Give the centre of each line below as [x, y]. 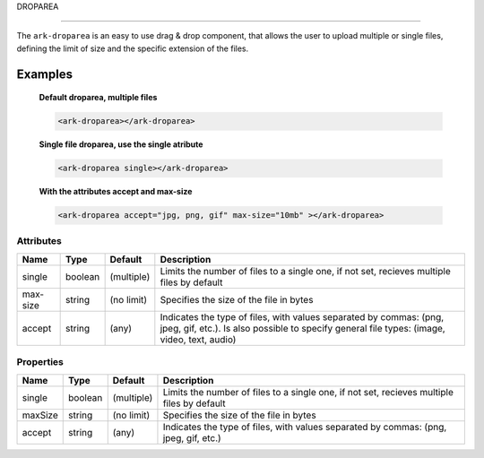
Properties [40, 362]
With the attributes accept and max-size [116, 192]
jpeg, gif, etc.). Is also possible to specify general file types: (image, [302, 328]
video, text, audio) [198, 339]
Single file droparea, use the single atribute [121, 144]
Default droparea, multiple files [98, 98]
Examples [45, 74]
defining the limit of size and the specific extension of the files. [133, 48]
